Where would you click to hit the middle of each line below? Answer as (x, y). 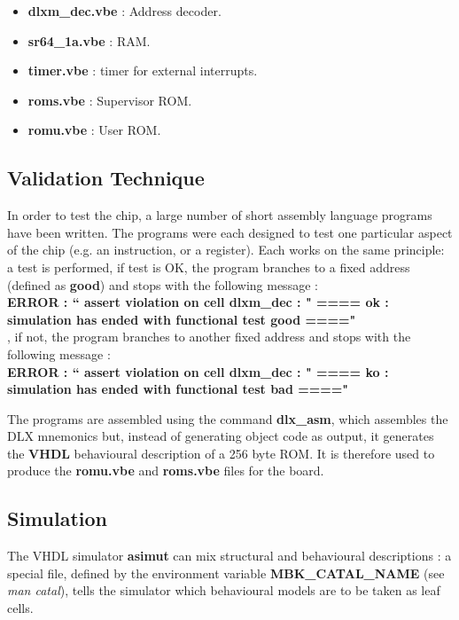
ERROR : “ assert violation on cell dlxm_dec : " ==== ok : (198, 302)
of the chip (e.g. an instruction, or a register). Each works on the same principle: (226, 250)
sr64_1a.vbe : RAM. (89, 40)
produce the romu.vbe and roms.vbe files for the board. (166, 471)
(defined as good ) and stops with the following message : (163, 284)
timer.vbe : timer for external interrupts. (143, 71)
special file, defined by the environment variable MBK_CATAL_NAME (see (226, 573)
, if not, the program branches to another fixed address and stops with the (209, 337)
